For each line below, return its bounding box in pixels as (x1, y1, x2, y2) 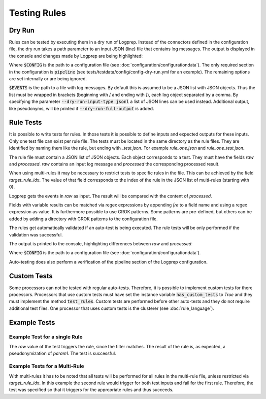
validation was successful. (9, 232, 63, 237)
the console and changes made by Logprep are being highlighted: (9, 53, 143, 59)
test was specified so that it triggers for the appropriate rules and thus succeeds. (9, 387, 174, 393)
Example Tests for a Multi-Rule (9, 363, 85, 369)
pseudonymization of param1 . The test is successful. (9, 350, 116, 357)
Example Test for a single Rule (9, 333, 83, 340)
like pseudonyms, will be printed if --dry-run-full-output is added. (9, 105, 155, 111)
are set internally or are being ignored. (9, 76, 87, 82)
